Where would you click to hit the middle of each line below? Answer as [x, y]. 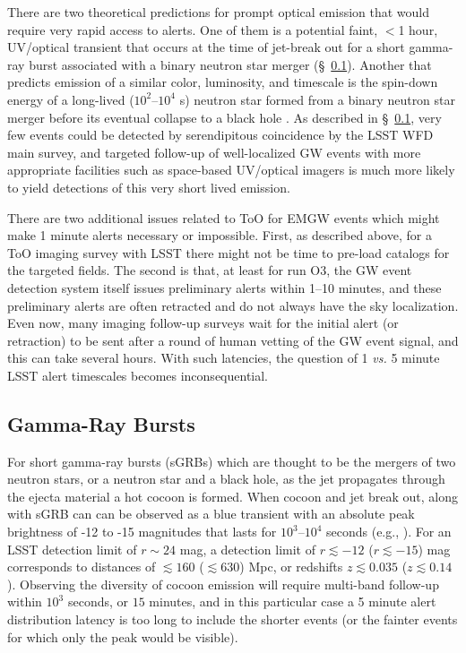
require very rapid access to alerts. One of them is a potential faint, [193, 29]
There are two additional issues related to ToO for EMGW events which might [224, 217]
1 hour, [418, 29]
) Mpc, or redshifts [291, 567]
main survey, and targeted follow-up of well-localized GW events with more [214, 152]
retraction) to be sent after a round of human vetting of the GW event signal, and [233, 340]
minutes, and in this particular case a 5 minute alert [293, 601]
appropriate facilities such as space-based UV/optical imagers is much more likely [231, 170]
